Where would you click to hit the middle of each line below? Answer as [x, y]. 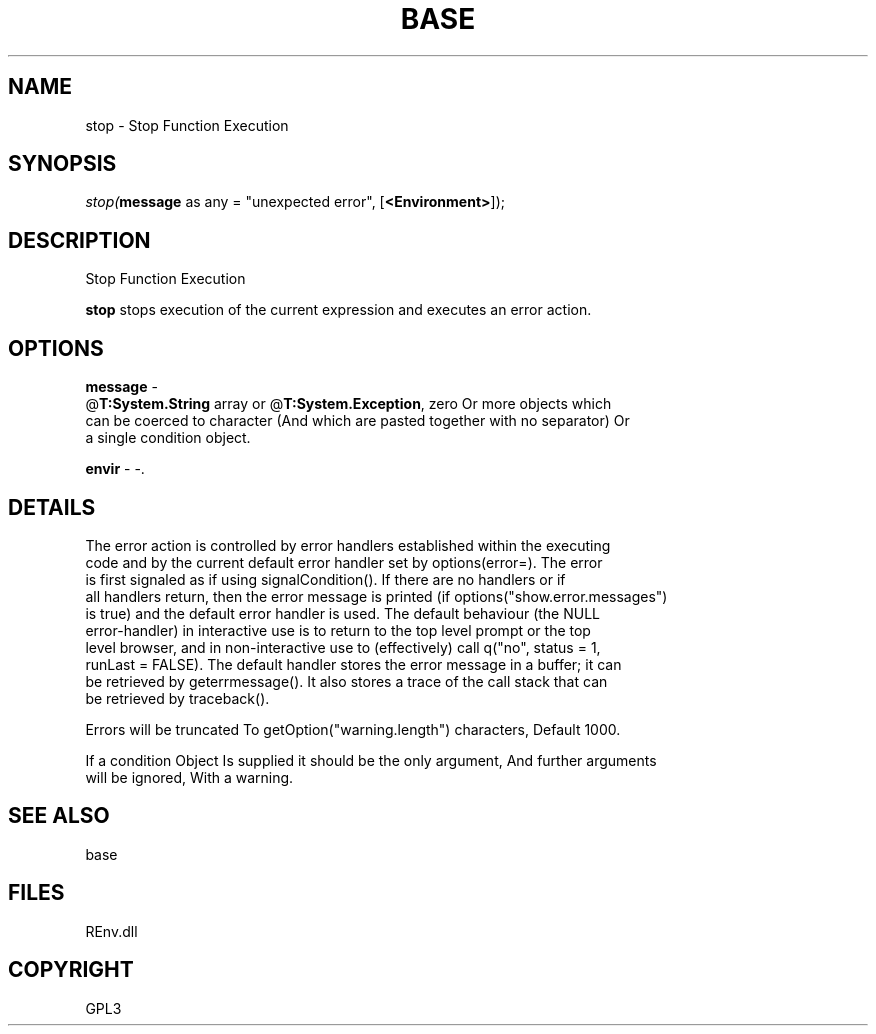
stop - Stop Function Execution [187, 125]
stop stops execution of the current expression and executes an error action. [338, 310]
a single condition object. [168, 438]
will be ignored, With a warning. [189, 777]
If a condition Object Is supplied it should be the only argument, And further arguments [371, 760]
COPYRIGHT [71, 970]
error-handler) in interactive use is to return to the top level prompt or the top [338, 630]
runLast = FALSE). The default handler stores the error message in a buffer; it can [353, 664]
